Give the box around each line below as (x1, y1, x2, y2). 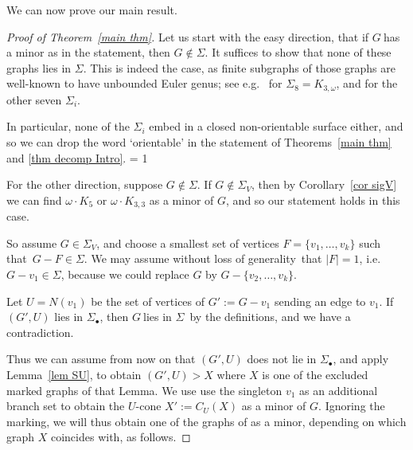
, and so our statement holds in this (226, 191, 400, 208)
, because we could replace (60, 266, 189, 283)
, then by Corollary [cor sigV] (251, 176, 397, 193)
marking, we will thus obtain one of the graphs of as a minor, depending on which (6, 413, 407, 429)
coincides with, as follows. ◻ (50, 428, 191, 445)
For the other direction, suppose (6, 176, 163, 193)
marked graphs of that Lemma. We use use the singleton (6, 382, 282, 398)
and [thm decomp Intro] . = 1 (6, 149, 148, 166)
